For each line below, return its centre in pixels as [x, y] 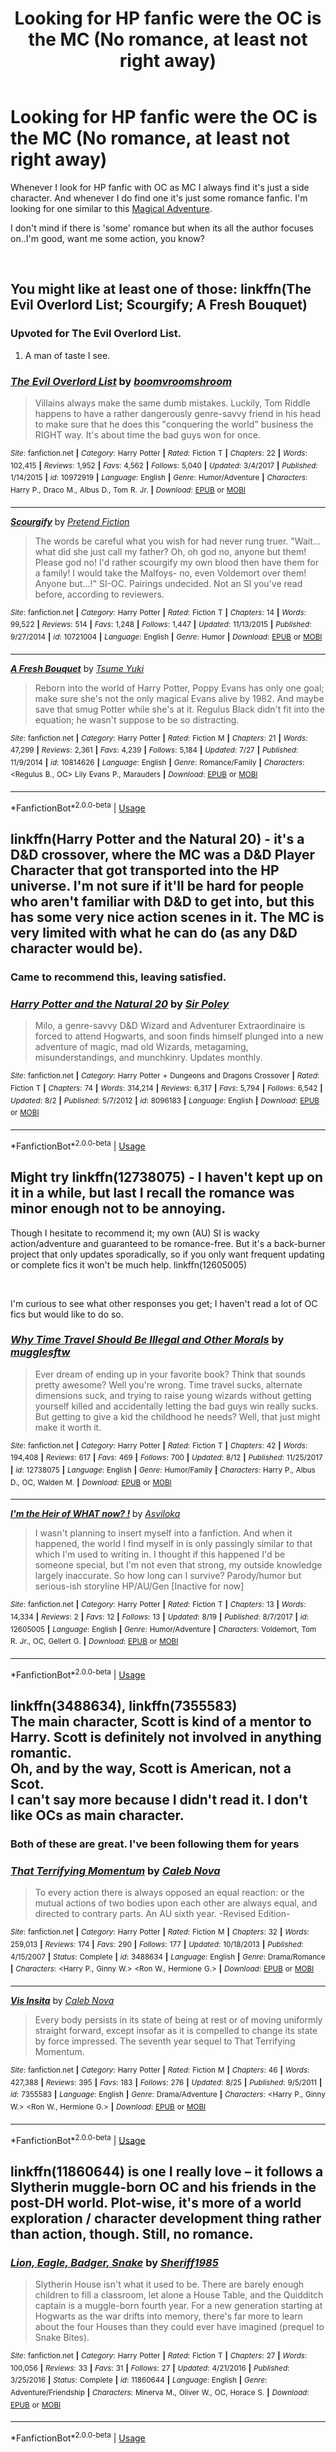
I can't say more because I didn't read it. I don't [159, 1800]
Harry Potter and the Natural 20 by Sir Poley [120, 1004]
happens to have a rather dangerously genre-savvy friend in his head [177, 413]
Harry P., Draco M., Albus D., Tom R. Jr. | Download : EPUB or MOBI [128, 490]
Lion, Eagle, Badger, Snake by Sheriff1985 [114, 2262]
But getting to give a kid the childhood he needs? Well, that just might [177, 1416]
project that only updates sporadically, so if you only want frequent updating [167, 1254]
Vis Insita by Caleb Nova [62, 2000]
